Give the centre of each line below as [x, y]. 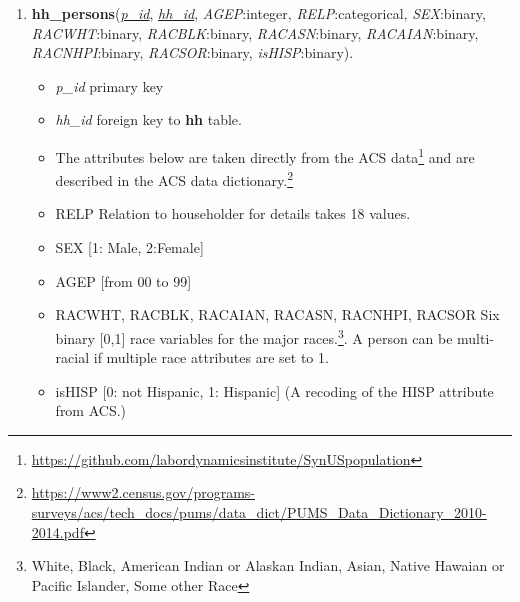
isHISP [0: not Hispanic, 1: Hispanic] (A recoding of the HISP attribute [274, 390]
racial [72, 357]
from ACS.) [91, 410]
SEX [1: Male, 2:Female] [129, 247]
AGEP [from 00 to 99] [123, 280]
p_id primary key [109, 85]
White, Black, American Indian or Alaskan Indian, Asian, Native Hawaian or [268, 565]
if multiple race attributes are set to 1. [211, 357]
